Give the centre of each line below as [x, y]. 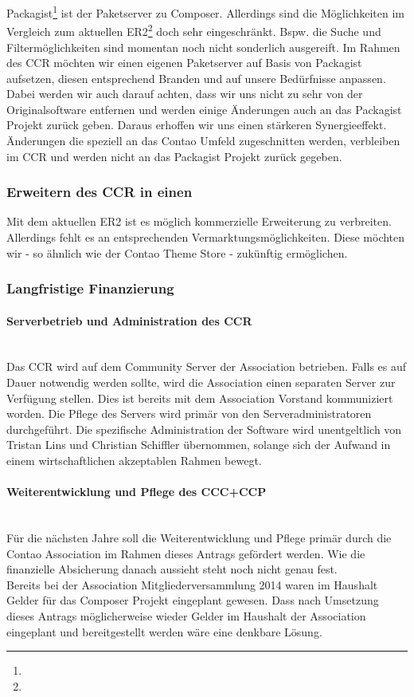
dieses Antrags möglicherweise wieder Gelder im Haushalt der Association [186, 616]
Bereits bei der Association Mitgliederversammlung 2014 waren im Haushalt [192, 584]
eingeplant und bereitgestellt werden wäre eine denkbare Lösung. [164, 631]
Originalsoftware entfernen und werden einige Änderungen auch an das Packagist [204, 109]
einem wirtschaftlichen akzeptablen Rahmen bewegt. [134, 461]
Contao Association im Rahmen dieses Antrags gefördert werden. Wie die [186, 553]
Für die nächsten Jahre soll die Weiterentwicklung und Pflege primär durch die [199, 538]
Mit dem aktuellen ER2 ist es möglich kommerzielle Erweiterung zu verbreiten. [199, 221]
